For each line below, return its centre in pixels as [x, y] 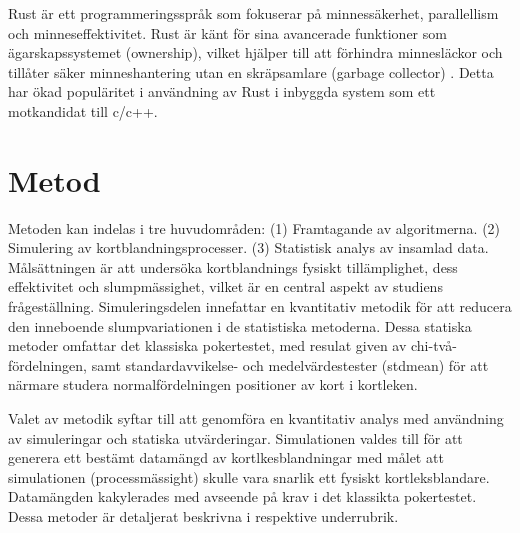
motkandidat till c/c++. [83, 110]
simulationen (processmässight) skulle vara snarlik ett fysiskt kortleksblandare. [249, 476]
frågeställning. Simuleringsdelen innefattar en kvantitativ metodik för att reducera [260, 306]
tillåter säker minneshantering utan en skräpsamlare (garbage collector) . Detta [251, 71]
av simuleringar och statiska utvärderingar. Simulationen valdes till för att [235, 437]
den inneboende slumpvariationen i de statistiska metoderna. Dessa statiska [240, 325]
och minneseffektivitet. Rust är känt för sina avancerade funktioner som [227, 32]
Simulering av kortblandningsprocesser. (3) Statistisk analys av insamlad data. [248, 247]
